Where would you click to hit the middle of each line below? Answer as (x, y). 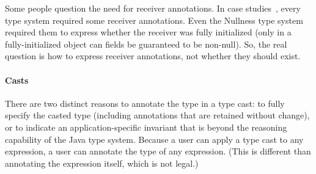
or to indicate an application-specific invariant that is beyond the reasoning (146, 127)
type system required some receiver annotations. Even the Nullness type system (154, 20)
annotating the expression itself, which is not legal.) (102, 163)
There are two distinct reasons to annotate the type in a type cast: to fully (145, 103)
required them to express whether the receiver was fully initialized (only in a (148, 32)
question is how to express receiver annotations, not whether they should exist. (153, 56)
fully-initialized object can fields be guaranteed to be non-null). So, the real (146, 44)
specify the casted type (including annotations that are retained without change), (157, 115)
